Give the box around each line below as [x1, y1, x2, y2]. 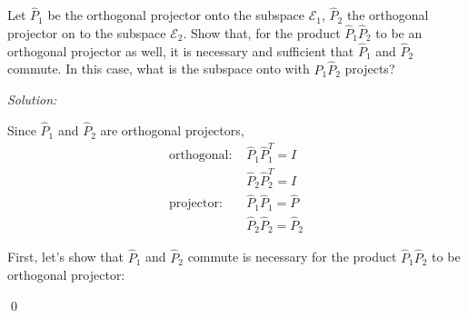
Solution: [7, 90, 57, 109]
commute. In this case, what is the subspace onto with [7, 59, 310, 78]
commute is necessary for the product [187, 247, 397, 266]
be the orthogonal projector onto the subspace [47, 5, 305, 25]
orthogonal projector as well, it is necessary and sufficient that [7, 41, 354, 60]
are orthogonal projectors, [100, 121, 244, 140]
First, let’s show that [7, 247, 124, 266]
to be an [375, 24, 423, 43]
